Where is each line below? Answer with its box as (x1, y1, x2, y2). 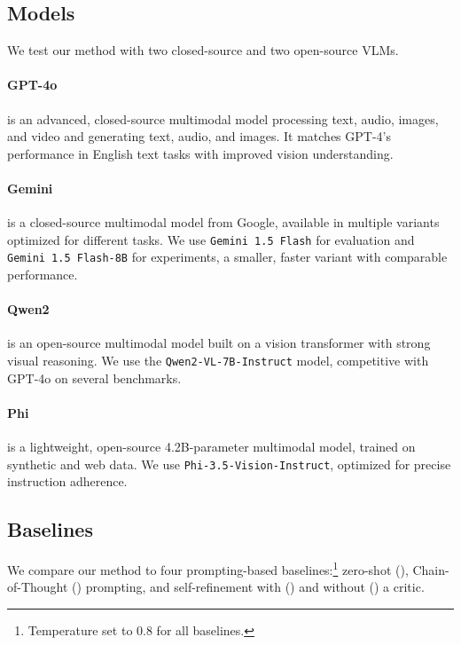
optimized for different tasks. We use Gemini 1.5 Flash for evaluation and (7, 230, 415, 248)
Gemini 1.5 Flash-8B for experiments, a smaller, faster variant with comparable (7, 248, 448, 266)
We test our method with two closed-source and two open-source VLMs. (7, 41, 399, 59)
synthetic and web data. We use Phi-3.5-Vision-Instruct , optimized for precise (7, 454, 451, 473)
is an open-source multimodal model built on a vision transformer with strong (7, 334, 431, 352)
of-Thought (7, 578, 68, 596)
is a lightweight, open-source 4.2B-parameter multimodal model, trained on (7, 437, 416, 456)
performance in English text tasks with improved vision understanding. (7, 144, 394, 162)
